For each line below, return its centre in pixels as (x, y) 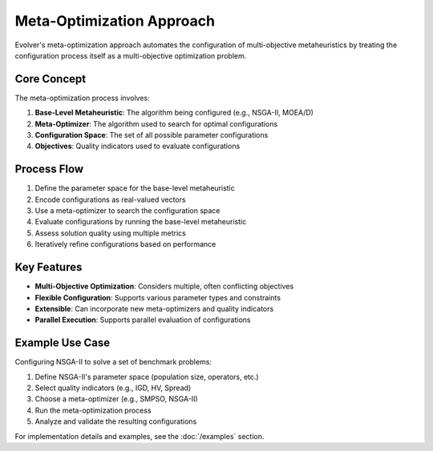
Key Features (49, 267)
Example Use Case (63, 343)
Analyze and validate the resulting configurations (116, 421)
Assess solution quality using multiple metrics (110, 233)
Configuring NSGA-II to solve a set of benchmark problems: (113, 362)
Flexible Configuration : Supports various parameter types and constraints (158, 297)
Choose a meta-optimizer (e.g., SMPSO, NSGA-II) (116, 399)
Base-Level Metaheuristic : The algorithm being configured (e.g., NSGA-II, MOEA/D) (174, 113)
